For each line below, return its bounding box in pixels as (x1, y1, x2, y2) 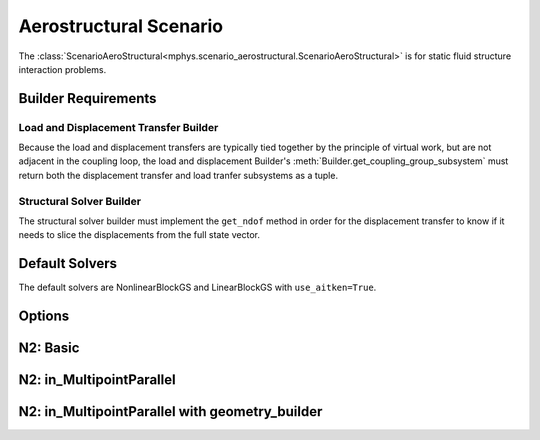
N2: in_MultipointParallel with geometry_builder (18, 403, 323, 420)
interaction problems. (18, 63, 107, 75)
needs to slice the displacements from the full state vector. (18, 229, 260, 241)
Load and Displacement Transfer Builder (18, 120, 219, 134)
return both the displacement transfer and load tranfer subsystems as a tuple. (18, 169, 339, 181)
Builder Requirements (18, 90, 157, 107)
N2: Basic (18, 340, 80, 357)
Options (18, 308, 70, 325)
